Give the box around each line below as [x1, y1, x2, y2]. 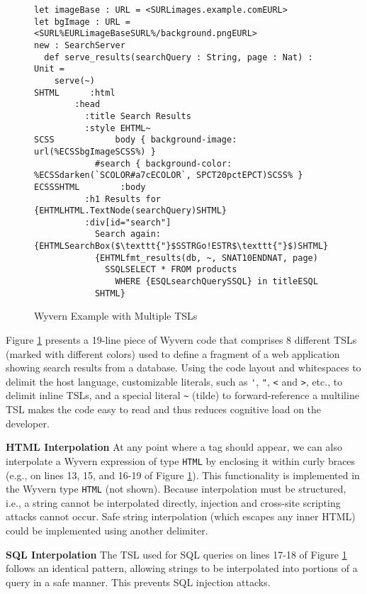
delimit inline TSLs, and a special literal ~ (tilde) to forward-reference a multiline [6, 388, 359, 403]
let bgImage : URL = [34, 16, 131, 27]
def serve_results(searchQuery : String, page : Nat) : [44, 52, 313, 62]
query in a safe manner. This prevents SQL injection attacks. [6, 574, 271, 589]
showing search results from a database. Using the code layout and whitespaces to [6, 360, 361, 375]
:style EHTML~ [84, 123, 151, 133]
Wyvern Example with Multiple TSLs [34, 308, 198, 323]
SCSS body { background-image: [34, 135, 237, 145]
